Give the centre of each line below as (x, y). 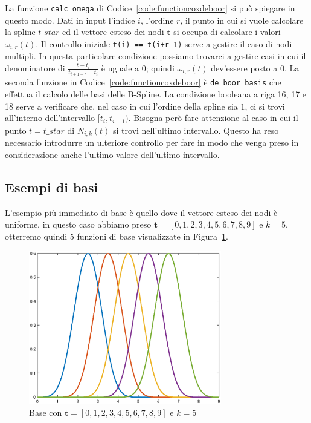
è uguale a (120, 67)
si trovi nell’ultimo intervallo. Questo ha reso (196, 130)
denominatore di (35, 67)
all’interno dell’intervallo (50, 118)
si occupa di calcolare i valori (227, 32)
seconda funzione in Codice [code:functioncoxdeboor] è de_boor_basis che (143, 82)
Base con (46, 412)
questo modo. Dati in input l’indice (70, 20)
